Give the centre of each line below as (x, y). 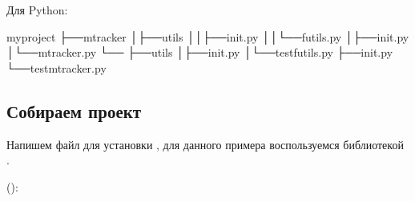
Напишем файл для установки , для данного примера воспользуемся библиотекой (205, 144)
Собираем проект (74, 110)
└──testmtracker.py (56, 67)
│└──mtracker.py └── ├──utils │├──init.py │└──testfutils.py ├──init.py (200, 52)
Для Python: (37, 10)
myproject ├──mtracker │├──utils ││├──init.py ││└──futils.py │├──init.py (208, 36)
